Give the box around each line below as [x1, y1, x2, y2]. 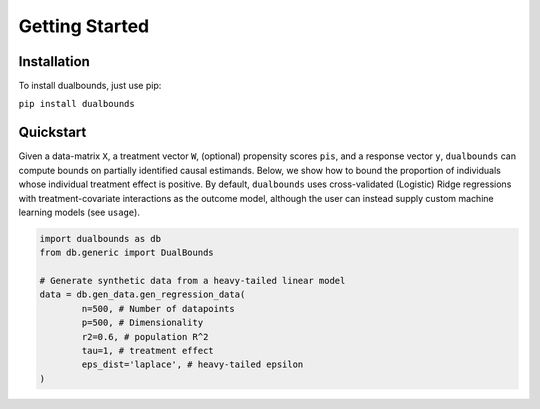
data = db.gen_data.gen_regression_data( [39, 289, 246, 300]
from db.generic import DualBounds [39, 247, 214, 259]
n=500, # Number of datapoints [81, 303, 235, 314]
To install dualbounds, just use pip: [18, 80, 162, 92]
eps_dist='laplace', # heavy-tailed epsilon [81, 359, 304, 370]
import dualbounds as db [39, 233, 162, 244]
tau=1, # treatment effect [81, 345, 214, 357]
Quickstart [18, 124, 87, 141]
